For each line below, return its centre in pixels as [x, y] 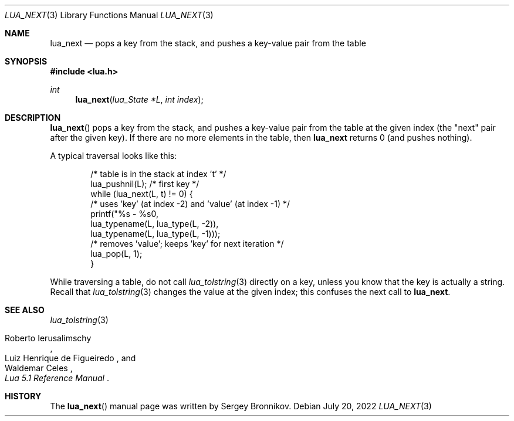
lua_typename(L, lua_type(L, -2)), [155, 224]
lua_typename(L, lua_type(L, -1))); [155, 234]
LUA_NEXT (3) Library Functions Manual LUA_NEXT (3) [109, 15]
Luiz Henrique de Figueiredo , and [70, 358]
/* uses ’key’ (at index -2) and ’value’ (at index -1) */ [190, 204]
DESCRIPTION [33, 118]
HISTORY [23, 396]
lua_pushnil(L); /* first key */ [145, 184]
